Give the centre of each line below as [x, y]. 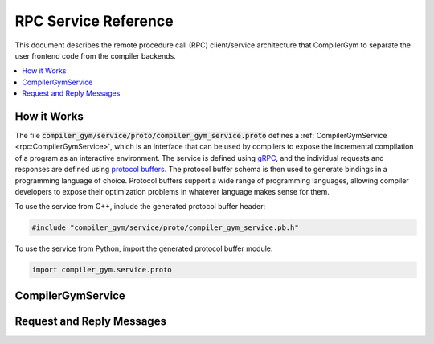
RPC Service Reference [94, 21]
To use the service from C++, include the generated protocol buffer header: [140, 207]
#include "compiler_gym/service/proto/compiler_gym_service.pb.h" [165, 228]
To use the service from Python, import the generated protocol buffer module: [144, 248]
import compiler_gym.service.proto [102, 270]
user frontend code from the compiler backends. [95, 55]
